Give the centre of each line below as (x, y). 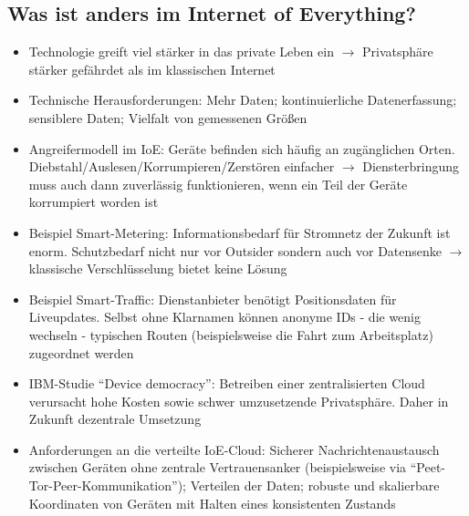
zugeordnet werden (81, 352)
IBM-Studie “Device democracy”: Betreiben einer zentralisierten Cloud (227, 383)
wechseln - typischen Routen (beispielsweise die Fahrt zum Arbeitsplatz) (231, 334)
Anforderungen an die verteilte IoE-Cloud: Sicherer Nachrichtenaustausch (234, 449)
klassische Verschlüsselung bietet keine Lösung (158, 268)
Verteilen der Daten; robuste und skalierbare (315, 485)
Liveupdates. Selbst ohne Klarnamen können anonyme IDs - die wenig (225, 317)
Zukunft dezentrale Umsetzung (115, 419)
